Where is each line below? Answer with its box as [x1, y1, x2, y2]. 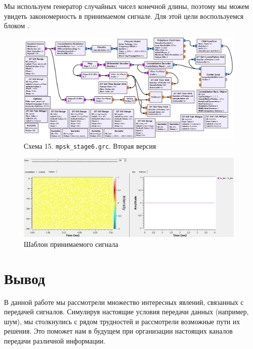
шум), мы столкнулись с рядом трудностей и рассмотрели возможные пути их [4, 316, 240, 326]
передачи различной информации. [4, 336, 105, 346]
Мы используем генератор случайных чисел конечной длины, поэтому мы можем [4, 1, 249, 11]
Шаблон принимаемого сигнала [24, 238, 118, 249]
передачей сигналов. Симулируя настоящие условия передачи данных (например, [4, 306, 249, 317]
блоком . [4, 20, 29, 31]
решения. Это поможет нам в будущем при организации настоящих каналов [4, 326, 233, 336]
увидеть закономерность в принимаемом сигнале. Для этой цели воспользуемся [4, 10, 244, 21]
